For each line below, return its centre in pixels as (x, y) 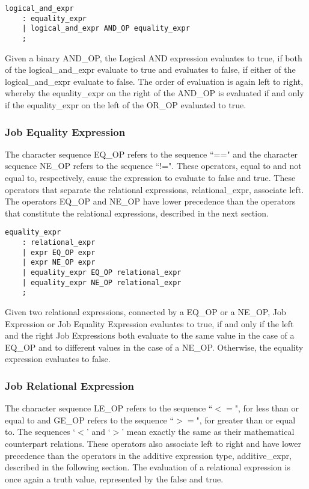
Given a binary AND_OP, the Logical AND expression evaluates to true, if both (154, 57)
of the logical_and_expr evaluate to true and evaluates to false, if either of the (150, 69)
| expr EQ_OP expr (59, 252)
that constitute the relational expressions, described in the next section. (137, 213)
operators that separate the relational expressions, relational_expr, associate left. (154, 189)
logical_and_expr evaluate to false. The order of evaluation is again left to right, (154, 81)
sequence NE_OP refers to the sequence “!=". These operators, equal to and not (153, 166)
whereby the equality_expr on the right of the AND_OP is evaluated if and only (154, 93)
